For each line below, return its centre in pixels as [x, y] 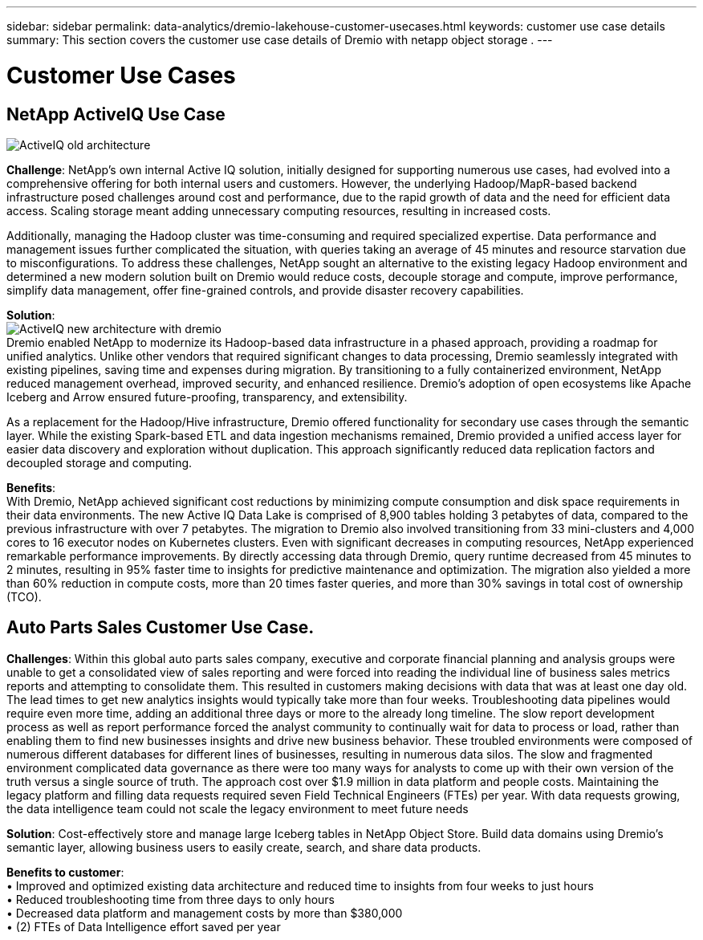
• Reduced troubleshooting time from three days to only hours [171, 899]
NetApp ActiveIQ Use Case [116, 114]
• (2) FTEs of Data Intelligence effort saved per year [144, 926]
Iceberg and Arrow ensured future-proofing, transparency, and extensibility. [207, 397]
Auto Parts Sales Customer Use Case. [161, 628]
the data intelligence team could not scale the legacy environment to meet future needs [238, 808]
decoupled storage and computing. [100, 462]
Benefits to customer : [65, 872]
